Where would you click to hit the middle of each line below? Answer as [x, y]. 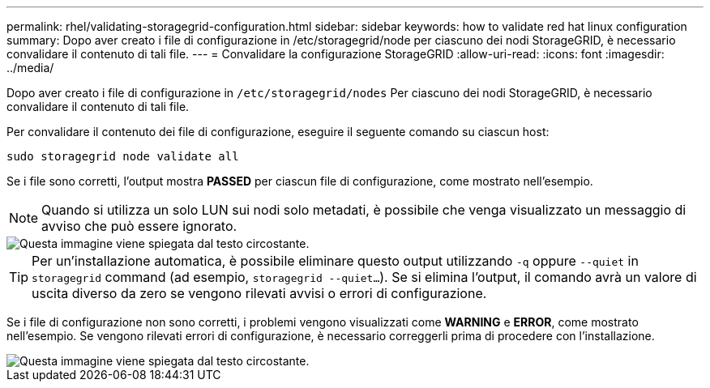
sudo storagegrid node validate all [123, 156]
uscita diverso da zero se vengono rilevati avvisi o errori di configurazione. [259, 293]
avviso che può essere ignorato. [139, 226]
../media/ [30, 68]
